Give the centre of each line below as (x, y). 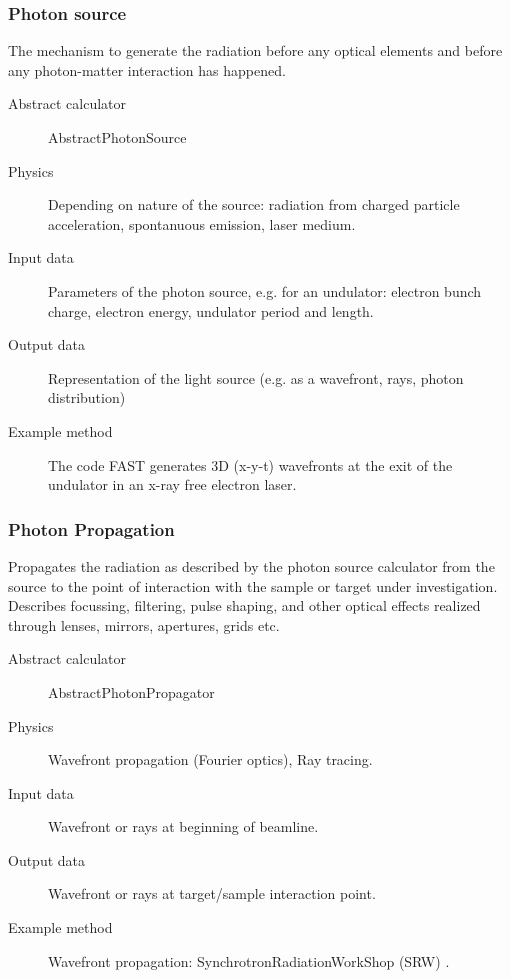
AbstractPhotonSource (117, 137)
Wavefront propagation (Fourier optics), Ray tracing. (210, 759)
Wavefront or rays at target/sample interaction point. (212, 893)
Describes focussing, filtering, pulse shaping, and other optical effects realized (244, 605)
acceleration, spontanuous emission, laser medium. (202, 223)
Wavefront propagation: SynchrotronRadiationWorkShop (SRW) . (249, 960)
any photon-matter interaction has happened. (147, 69)
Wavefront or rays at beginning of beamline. (183, 826)
